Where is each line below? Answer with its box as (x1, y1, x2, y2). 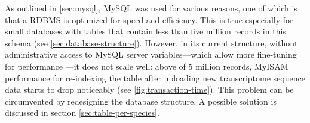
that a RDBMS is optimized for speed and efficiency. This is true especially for (5, 13, 293, 26)
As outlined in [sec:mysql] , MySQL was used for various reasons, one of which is (5, 2, 297, 14)
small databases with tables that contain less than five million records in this (5, 25, 286, 37)
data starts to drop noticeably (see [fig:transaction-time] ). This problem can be (5, 83, 294, 96)
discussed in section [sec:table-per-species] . (5, 106, 159, 119)
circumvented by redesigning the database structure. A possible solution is (5, 94, 277, 107)
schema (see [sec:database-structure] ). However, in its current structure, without (5, 36, 298, 49)
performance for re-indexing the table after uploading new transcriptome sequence (5, 71, 305, 84)
